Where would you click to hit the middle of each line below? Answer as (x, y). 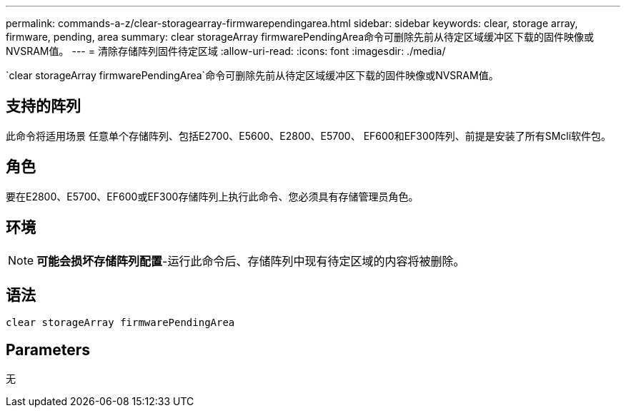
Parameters (48, 350)
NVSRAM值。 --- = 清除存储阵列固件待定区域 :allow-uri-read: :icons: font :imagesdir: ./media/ (226, 51)
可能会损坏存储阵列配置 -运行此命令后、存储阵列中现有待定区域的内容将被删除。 (251, 261)
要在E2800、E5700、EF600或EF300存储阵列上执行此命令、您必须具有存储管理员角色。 (212, 196)
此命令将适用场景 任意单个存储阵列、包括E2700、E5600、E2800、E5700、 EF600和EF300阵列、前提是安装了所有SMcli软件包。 (309, 136)
